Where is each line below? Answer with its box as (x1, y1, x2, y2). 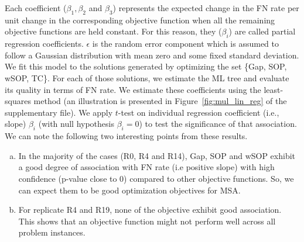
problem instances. (18, 226, 86, 238)
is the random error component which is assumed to (92, 37, 279, 50)
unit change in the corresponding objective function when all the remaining (5, 13, 275, 26)
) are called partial (228, 25, 296, 37)
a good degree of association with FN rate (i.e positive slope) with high (18, 161, 275, 173)
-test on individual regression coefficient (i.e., (118, 106, 279, 118)
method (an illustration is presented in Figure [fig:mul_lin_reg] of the (33, 95, 287, 107)
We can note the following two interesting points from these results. (5, 130, 248, 142)
